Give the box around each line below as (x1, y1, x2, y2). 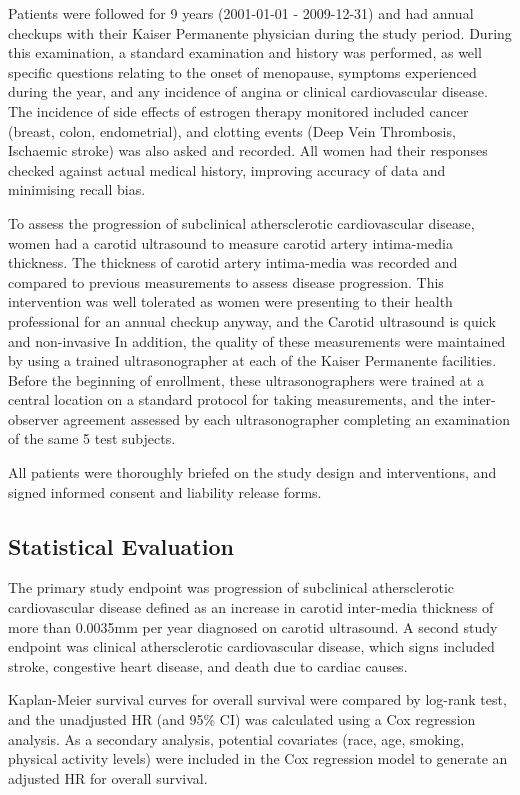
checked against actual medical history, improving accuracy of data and (8, 159, 446, 180)
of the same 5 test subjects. (8, 428, 176, 449)
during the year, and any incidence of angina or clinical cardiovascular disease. (8, 81, 488, 102)
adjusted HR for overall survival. (8, 767, 208, 788)
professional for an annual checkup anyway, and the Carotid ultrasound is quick (8, 310, 496, 331)
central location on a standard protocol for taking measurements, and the (8, 389, 459, 410)
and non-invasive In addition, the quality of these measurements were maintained (8, 330, 506, 351)
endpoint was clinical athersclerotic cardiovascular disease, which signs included (8, 636, 495, 657)
